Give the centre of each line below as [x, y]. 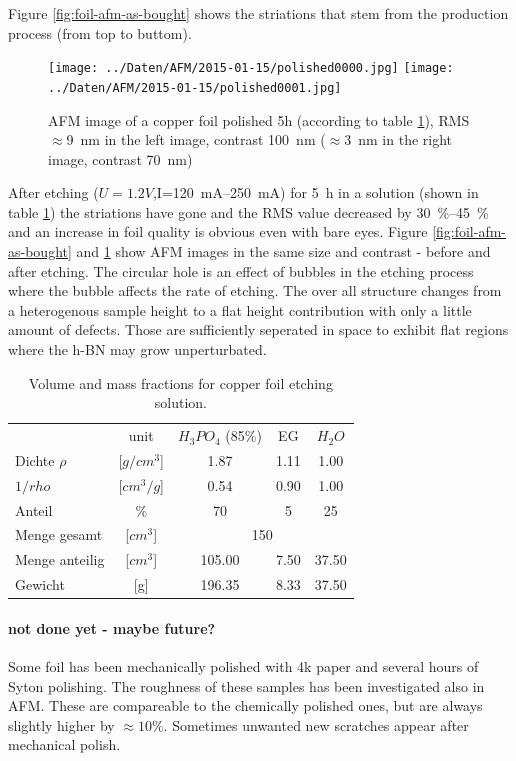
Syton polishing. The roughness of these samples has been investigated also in [246, 685]
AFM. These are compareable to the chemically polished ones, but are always [245, 705]
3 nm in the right [398, 139]
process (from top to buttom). [100, 32]
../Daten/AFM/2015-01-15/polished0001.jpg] [195, 87]
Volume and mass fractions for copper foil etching [180, 382]
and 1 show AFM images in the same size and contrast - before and [283, 251]
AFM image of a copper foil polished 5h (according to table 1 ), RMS [259, 119]
